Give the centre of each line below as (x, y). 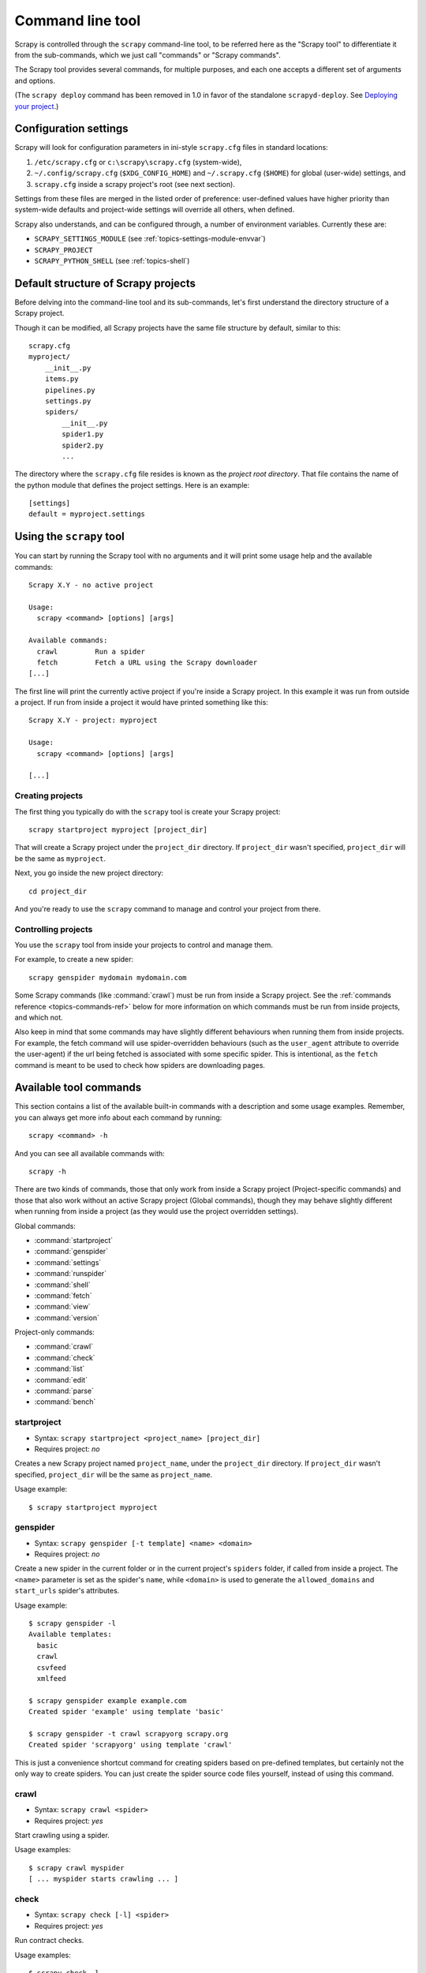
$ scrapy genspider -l (73, 1623)
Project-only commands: (54, 1332)
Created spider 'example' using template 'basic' (127, 1712)
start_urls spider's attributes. (67, 1591)
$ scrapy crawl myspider (77, 1868)
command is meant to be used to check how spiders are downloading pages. (140, 1065)
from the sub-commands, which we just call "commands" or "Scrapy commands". (148, 54)
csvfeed (51, 1668)
